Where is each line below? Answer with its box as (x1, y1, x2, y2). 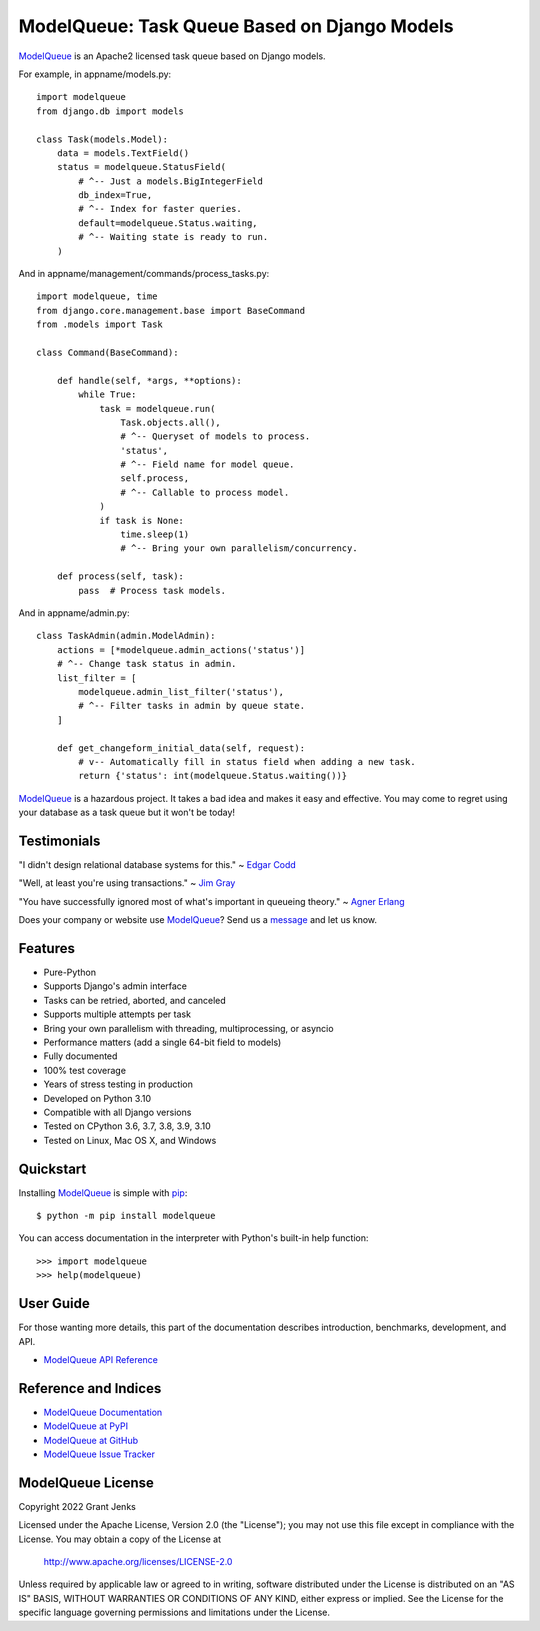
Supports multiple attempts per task (43, 1008, 192, 1020)
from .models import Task (36, 319, 164, 330)
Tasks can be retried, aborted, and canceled (43, 994, 227, 1006)
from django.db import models (36, 105, 185, 117)
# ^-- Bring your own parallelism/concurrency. (120, 543, 359, 554)
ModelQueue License (18, 1474, 155, 1491)
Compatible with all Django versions (43, 1106, 192, 1118)
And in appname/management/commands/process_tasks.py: (18, 268, 270, 280)
